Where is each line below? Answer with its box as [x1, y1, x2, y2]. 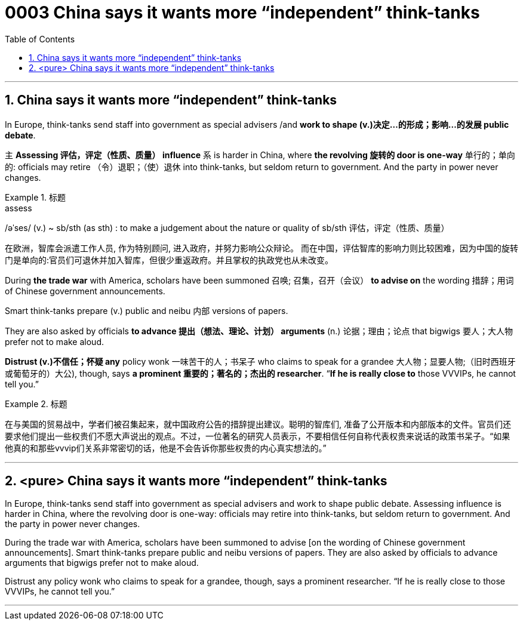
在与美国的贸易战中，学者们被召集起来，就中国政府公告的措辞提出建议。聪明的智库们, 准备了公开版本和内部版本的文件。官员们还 [5, 418, 511, 429]
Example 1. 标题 [5, 192, 66, 202]
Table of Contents [5, 33, 75, 44]
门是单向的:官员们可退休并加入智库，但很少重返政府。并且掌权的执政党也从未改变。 [5, 254, 334, 265]
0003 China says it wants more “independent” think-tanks [5, 2, 480, 23]
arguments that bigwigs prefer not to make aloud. [5, 558, 199, 568]
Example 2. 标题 [5, 398, 67, 409]
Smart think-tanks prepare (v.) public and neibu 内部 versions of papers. [5, 305, 288, 316]
